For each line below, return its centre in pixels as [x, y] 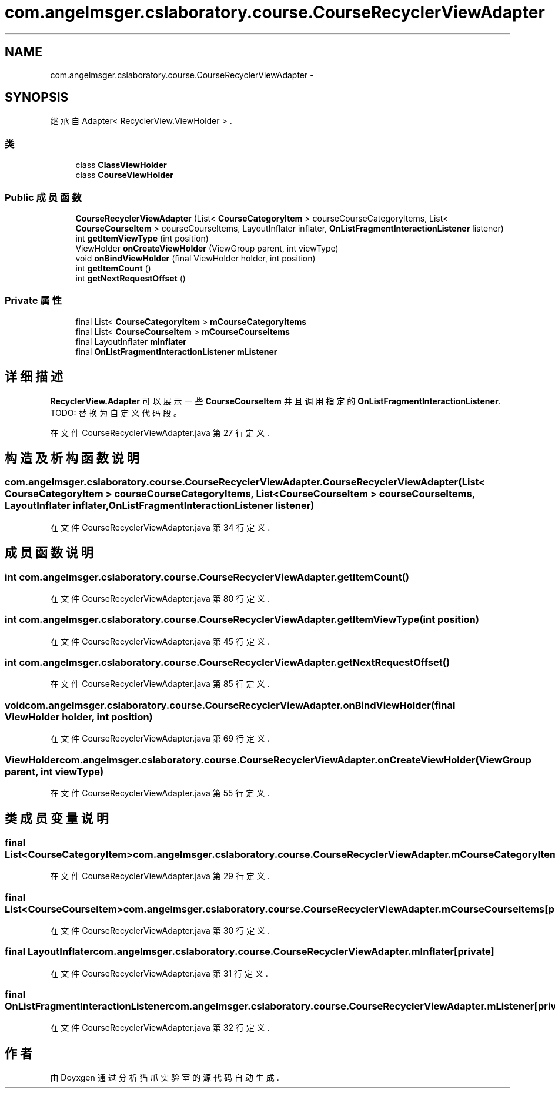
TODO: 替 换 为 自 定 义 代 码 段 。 [116, 413]
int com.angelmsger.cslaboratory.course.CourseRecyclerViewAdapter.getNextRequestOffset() [228, 663]
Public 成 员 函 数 [43, 197]
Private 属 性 [33, 301]
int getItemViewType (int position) [142, 238]
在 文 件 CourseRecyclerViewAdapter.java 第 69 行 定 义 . [160, 739]
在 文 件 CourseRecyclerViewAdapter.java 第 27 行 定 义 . [160, 432]
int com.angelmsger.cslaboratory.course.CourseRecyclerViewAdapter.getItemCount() [207, 577]
